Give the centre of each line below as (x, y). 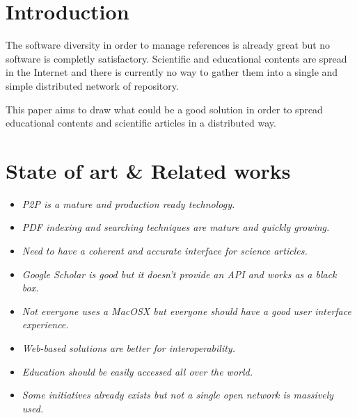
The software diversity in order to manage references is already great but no (168, 45)
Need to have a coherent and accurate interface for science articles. (165, 250)
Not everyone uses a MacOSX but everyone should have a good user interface (187, 311)
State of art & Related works (148, 170)
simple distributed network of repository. (92, 85)
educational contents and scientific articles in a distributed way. (141, 123)
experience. (45, 324)
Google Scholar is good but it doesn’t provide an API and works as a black (179, 274)
